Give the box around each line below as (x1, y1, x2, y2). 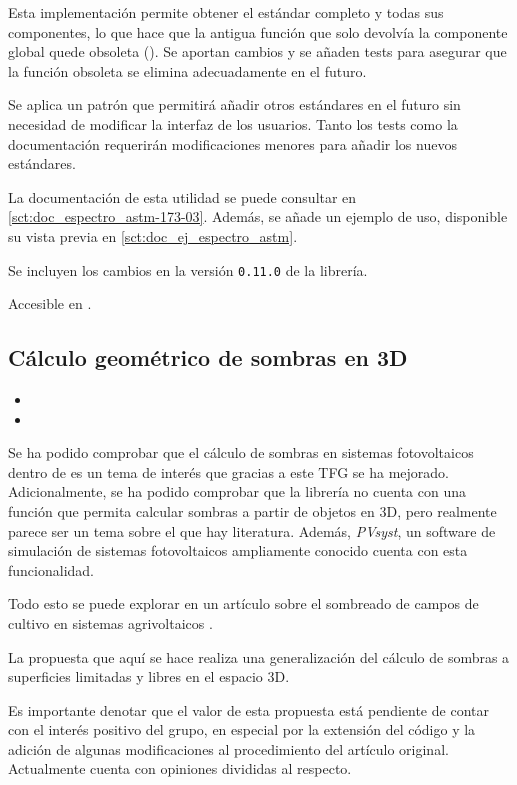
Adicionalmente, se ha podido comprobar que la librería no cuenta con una (8, 481, 466, 502)
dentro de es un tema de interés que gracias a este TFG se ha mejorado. (8, 461, 449, 482)
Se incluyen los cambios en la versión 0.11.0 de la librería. (8, 259, 368, 280)
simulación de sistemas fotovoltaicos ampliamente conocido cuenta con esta (8, 540, 468, 561)
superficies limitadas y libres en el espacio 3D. (8, 666, 290, 687)
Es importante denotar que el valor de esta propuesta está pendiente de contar (8, 699, 489, 720)
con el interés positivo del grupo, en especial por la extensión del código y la (8, 719, 476, 740)
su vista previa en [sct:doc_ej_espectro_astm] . (8, 225, 298, 246)
